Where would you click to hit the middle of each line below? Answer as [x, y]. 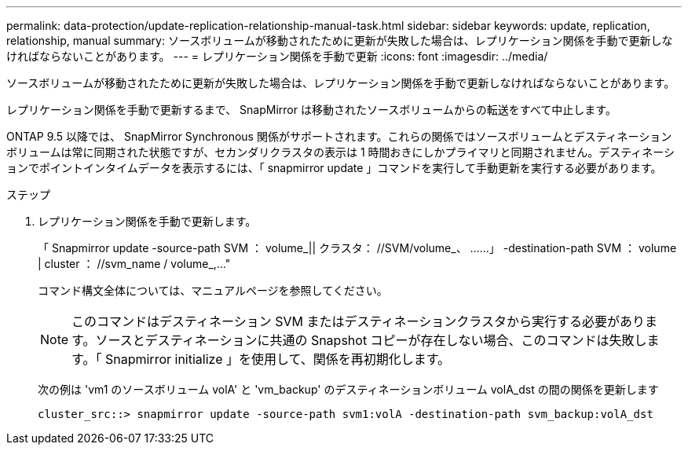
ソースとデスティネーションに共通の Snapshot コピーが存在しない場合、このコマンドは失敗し [371, 340]
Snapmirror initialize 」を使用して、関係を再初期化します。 [278, 359]
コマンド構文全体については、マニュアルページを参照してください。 [213, 290]
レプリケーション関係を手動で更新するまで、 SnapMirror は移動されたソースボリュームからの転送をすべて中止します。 [311, 110]
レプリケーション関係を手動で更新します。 [147, 221]
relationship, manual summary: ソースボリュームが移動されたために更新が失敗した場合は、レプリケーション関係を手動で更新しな [340, 40]
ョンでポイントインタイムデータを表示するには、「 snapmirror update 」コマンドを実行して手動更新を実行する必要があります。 [334, 168]
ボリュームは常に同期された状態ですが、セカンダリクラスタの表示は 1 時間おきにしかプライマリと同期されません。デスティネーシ [341, 152]
